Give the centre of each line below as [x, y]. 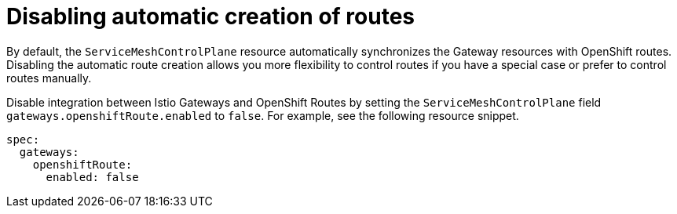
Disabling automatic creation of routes [211, 16]
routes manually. [49, 78]
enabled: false [92, 177]
